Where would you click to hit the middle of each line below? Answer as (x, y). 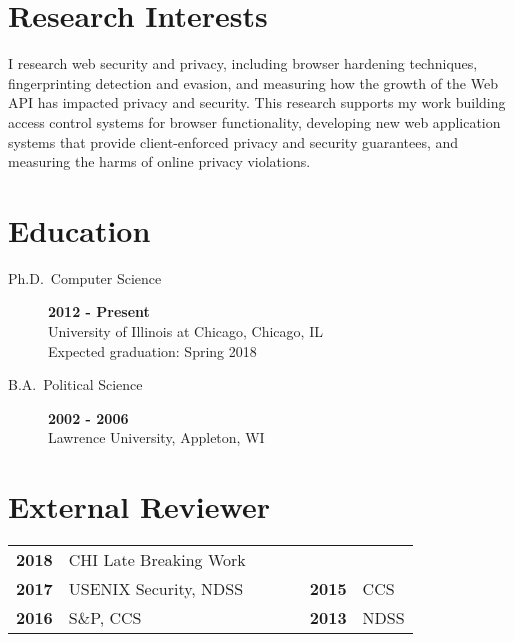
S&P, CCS (105, 618)
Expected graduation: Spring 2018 (152, 350)
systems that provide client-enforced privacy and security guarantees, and (233, 141)
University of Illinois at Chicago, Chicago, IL (185, 331)
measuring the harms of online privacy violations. (159, 161)
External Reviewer (139, 506)
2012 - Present (99, 311)
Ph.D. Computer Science (85, 277)
